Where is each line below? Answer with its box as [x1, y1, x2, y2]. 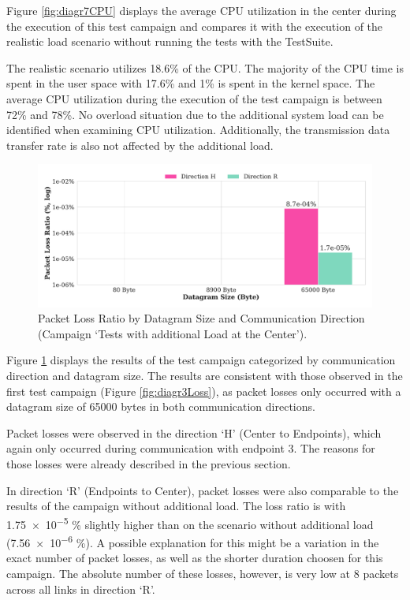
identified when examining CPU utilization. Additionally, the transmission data [6, 121, 390, 138]
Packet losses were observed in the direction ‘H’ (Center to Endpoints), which [6, 424, 382, 441]
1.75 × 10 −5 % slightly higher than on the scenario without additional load [6, 513, 374, 532]
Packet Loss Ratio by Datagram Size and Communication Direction [38, 310, 365, 326]
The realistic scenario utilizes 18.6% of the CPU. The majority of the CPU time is [6, 59, 404, 76]
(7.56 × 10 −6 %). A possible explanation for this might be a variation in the [6, 532, 379, 550]
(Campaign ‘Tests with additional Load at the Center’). [38, 325, 307, 341]
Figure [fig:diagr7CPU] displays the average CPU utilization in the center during [6, 2, 397, 18]
